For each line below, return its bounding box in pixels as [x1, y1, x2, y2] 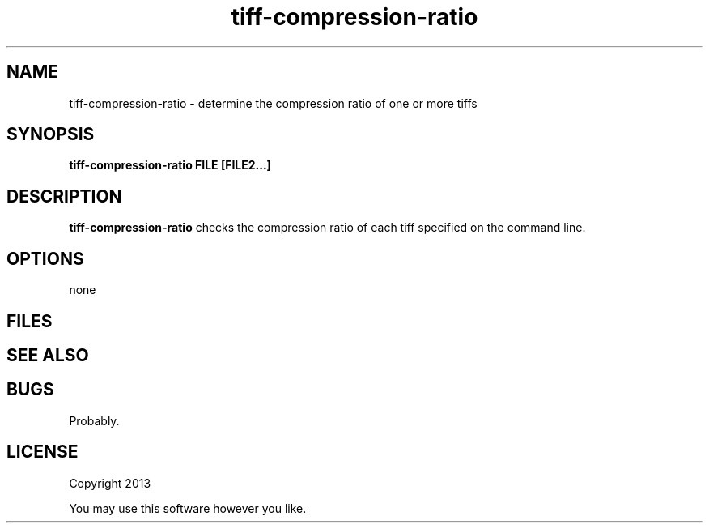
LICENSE [6, 442, 79, 463]
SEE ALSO [6, 344, 89, 365]
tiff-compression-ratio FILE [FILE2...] [69, 158, 271, 173]
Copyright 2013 [69, 476, 151, 490]
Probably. [69, 413, 120, 428]
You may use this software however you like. [69, 501, 307, 515]
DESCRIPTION [6, 186, 122, 207]
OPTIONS [6, 248, 84, 269]
